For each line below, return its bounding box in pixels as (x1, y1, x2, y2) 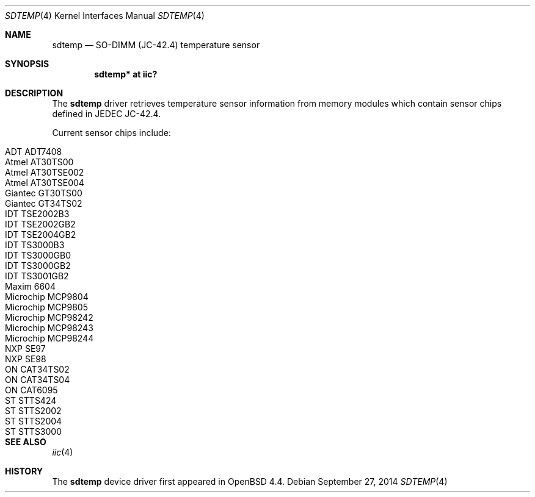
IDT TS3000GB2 (5, 260, 71, 271)
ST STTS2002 (5, 406, 62, 416)
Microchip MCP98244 (5, 333, 94, 343)
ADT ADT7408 (5, 146, 62, 157)
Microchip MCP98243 (5, 323, 93, 333)
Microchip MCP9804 (5, 291, 89, 302)
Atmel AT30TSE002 (5, 167, 84, 177)
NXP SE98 (5, 354, 46, 364)
